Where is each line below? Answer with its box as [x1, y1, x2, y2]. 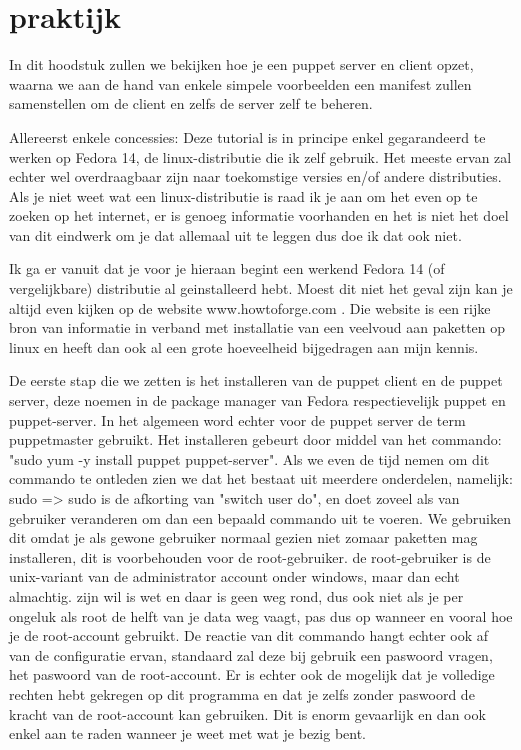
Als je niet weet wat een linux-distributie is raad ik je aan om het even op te [9, 185, 478, 206]
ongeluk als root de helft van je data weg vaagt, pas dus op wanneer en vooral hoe [9, 605, 513, 626]
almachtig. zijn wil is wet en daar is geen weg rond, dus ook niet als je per [9, 585, 464, 606]
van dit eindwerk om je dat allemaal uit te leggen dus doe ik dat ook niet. [9, 224, 462, 245]
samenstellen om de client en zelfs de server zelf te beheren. [9, 93, 373, 114]
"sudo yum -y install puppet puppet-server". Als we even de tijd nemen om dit [9, 448, 490, 469]
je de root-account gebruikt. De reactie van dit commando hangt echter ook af [9, 625, 489, 646]
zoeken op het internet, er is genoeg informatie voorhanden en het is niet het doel [9, 205, 509, 226]
